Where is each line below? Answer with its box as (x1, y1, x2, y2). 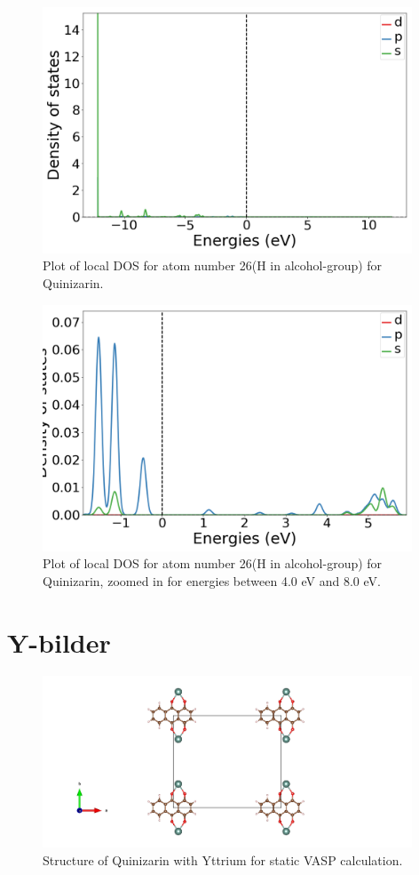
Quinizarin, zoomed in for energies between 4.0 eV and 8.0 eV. (43, 571, 381, 590)
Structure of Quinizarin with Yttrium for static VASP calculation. (43, 851, 403, 870)
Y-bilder (7, 623, 111, 660)
